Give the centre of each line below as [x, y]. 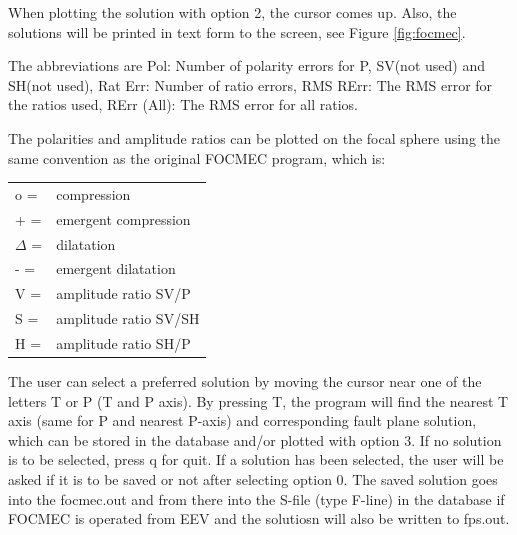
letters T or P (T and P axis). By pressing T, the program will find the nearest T [258, 400]
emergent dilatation [116, 268]
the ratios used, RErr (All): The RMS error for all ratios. [183, 104]
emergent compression [123, 218]
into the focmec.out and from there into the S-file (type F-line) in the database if [256, 498]
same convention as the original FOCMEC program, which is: [197, 157]
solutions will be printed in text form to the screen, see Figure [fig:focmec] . [237, 31]
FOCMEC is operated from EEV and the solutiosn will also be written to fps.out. [259, 518]
